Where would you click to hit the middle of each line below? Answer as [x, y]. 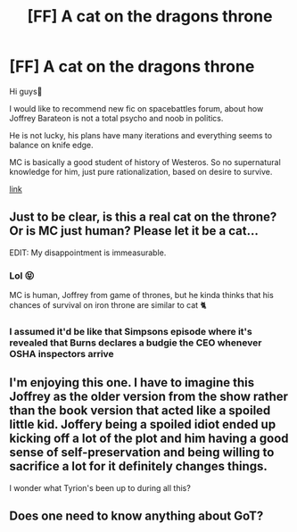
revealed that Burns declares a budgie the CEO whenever [136, 343]
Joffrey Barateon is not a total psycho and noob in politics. [116, 118]
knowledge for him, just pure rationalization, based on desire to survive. [141, 171]
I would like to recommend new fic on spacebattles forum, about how [136, 108]
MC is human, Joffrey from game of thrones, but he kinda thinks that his [141, 295]
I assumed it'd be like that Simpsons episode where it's [131, 331]
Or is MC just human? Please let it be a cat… [134, 231]
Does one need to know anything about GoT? [136, 516]
